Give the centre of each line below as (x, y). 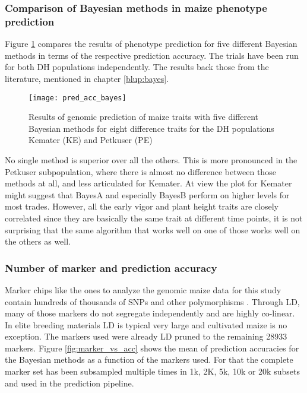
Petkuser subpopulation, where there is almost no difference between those (140, 171)
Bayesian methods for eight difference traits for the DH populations (151, 128)
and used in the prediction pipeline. (69, 383)
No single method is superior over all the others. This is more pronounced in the (151, 159)
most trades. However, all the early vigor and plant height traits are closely (142, 206)
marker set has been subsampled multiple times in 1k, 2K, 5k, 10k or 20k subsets (152, 371)
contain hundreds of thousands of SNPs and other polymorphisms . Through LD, (152, 301)
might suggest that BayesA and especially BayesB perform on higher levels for (147, 194)
